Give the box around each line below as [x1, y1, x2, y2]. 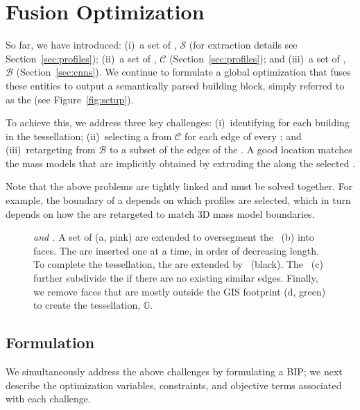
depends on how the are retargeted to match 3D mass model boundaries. [6, 206, 315, 221]
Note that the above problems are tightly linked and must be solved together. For [6, 179, 353, 194]
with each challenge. [6, 391, 91, 406]
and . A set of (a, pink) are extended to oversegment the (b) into [33, 230, 314, 244]
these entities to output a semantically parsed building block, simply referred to [6, 78, 345, 92]
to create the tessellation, [33, 298, 141, 312]
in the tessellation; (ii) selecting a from [6, 128, 172, 143]
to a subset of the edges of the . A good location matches [109, 142, 352, 157]
